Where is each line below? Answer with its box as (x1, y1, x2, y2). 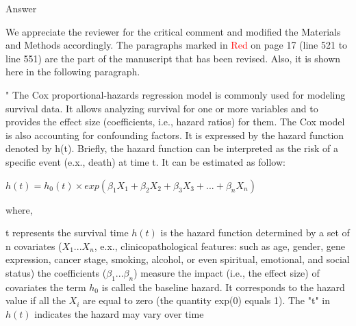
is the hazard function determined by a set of (160, 225, 350, 240)
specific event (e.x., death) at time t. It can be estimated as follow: (5, 154, 285, 168)
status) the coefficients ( (5, 265, 107, 279)
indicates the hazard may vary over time (34, 306, 204, 321)
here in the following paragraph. (5, 64, 140, 79)
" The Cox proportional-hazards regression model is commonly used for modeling (5, 87, 346, 101)
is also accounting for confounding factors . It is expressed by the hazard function (5, 127, 344, 142)
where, (5, 202, 33, 216)
